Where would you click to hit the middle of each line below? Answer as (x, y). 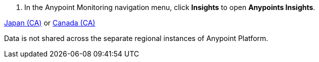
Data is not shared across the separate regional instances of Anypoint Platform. (136, 38)
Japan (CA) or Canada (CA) (50, 23)
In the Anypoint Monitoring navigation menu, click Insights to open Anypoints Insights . (170, 7)
